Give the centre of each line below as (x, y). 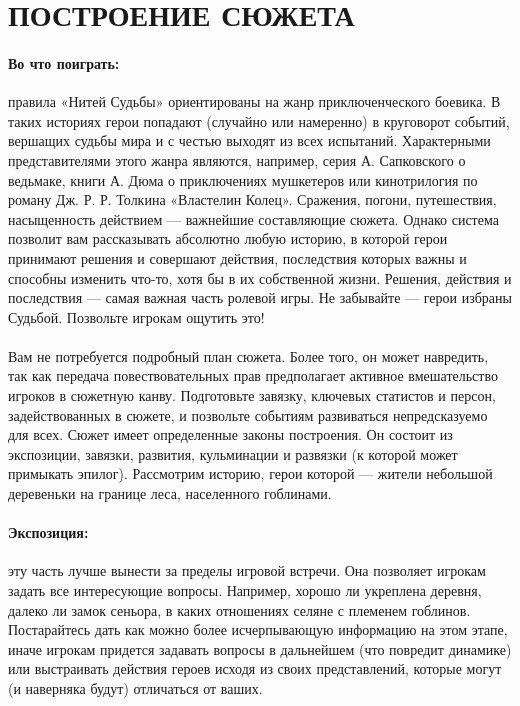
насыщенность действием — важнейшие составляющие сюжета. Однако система (253, 218)
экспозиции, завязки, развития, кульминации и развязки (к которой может (233, 453)
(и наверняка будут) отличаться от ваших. (135, 688)
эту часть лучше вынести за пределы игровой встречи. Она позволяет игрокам (247, 570)
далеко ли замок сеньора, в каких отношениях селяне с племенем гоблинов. (239, 609)
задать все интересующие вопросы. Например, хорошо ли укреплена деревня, (245, 590)
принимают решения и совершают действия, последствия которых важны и (237, 257)
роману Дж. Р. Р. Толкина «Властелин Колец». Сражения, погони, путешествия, (252, 199)
